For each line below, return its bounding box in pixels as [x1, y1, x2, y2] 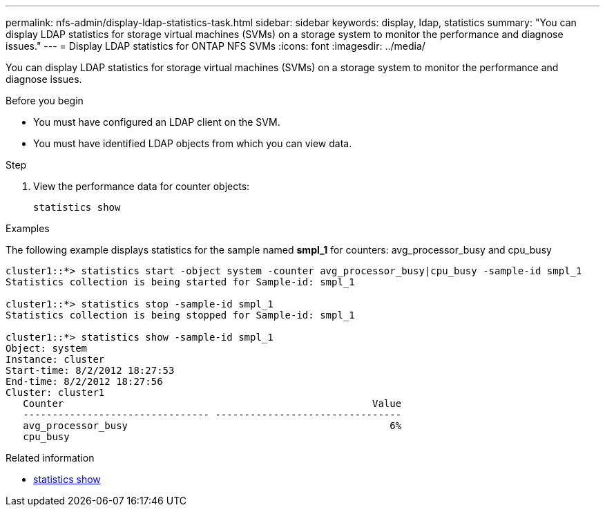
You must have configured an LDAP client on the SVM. [33, 116, 280, 128]
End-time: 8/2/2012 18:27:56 [6, 376, 163, 387]
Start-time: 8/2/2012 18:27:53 [6, 365, 175, 376]
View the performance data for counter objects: [33, 180, 250, 192]
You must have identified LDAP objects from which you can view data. [33, 138, 352, 149]
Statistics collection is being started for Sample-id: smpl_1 [6, 276, 355, 287]
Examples [6, 222, 50, 234]
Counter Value [23, 398, 402, 409]
